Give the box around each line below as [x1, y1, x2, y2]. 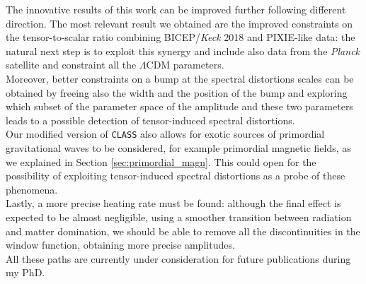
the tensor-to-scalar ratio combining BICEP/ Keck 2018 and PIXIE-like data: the [6, 30, 355, 45]
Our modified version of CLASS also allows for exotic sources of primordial [6, 126, 325, 141]
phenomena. [6, 182, 58, 196]
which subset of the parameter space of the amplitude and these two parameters [6, 99, 353, 114]
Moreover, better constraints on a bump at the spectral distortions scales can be [6, 71, 354, 85]
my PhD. [6, 265, 45, 280]
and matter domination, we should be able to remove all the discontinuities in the [6, 223, 360, 238]
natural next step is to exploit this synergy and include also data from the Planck [6, 43, 360, 58]
